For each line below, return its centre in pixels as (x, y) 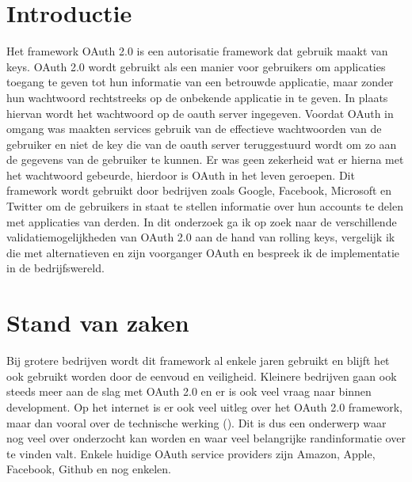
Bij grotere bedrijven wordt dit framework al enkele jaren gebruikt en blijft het (198, 361)
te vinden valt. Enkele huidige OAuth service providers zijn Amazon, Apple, (191, 453)
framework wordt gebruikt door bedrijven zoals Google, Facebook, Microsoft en (199, 190)
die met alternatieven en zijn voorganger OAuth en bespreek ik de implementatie (203, 252)
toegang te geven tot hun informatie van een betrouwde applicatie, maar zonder (200, 82)
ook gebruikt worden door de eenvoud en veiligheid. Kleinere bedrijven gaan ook (202, 376)
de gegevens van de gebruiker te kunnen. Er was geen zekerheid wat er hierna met (205, 159)
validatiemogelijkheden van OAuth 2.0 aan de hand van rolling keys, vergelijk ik (201, 237)
